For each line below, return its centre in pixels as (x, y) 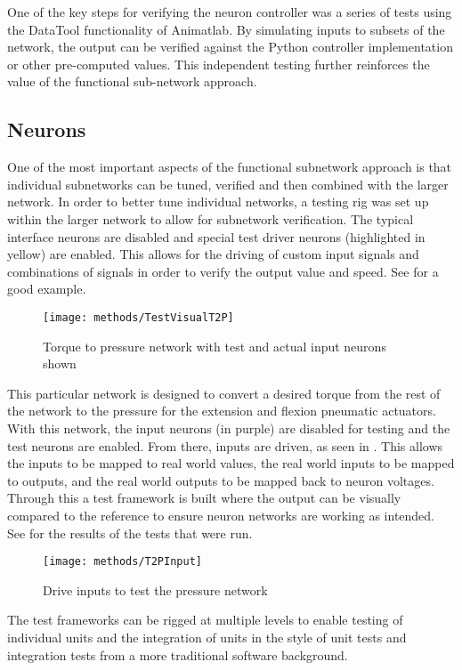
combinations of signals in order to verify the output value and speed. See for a (223, 271)
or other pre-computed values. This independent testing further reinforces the (219, 64)
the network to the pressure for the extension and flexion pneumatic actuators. (222, 411)
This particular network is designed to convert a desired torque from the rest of (224, 393)
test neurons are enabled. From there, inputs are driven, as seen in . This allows (225, 445)
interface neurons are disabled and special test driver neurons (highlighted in (216, 236)
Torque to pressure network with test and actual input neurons (215, 346)
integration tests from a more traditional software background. (178, 654)
